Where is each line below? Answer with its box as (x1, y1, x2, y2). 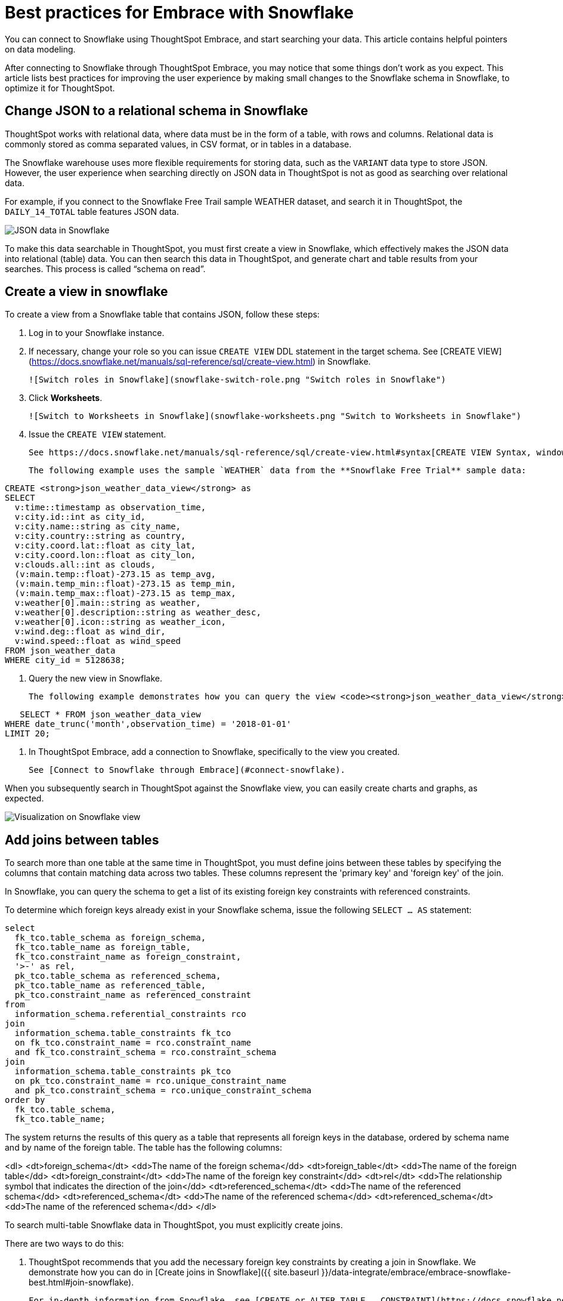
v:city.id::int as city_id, (14, 512, 146, 522)
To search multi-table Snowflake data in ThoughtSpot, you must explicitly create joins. (5, 1220, 343, 1231)
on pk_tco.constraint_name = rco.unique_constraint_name (14, 1076, 287, 1086)
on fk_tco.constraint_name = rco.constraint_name (14, 1038, 252, 1048)
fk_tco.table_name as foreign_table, (14, 942, 191, 952)
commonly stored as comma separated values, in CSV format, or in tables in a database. (5, 138, 352, 149)
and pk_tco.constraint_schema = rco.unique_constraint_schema (14, 1086, 312, 1096)
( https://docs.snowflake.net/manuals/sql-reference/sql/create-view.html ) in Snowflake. (29, 356, 371, 367)
